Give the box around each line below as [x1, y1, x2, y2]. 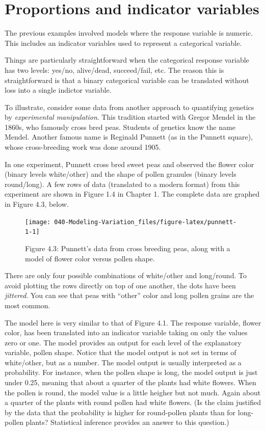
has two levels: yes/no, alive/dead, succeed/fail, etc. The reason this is [5, 64, 224, 75]
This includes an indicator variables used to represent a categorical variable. [5, 37, 242, 48]
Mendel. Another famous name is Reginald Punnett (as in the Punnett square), [5, 131, 253, 142]
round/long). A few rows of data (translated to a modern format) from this [5, 178, 240, 189]
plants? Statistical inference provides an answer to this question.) [25, 417, 229, 427]
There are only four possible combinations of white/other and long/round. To [5, 270, 247, 281]
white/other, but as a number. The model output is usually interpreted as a [5, 357, 242, 367]
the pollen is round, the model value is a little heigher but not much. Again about [5, 387, 261, 397]
